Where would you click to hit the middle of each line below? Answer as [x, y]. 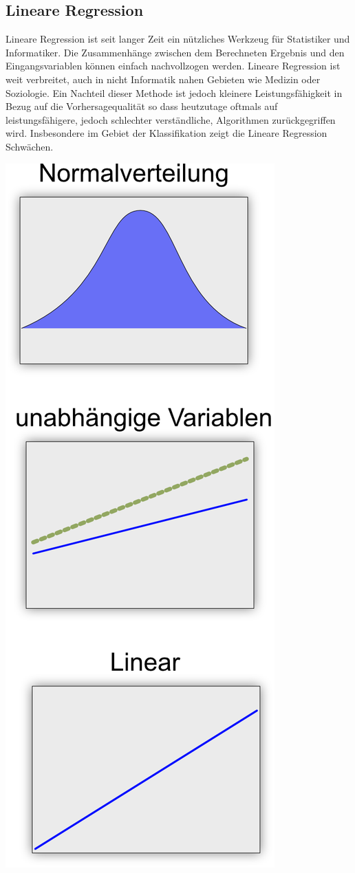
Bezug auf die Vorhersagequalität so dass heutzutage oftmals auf [142, 106]
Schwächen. [30, 146]
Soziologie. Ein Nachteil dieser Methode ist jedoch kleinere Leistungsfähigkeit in [174, 92]
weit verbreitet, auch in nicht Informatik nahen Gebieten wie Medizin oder [163, 79]
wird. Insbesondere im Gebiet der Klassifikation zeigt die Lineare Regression [166, 133]
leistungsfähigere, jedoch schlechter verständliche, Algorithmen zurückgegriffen [171, 119]
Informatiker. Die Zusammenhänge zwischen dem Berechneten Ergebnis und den [175, 52]
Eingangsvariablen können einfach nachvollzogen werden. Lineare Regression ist [173, 66]
